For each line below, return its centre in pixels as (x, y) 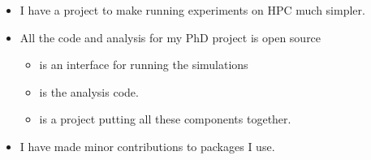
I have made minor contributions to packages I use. (147, 146)
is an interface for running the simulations (144, 65)
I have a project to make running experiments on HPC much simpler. (192, 10)
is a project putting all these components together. (165, 119)
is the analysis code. (89, 91)
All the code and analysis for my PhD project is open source (170, 37)
